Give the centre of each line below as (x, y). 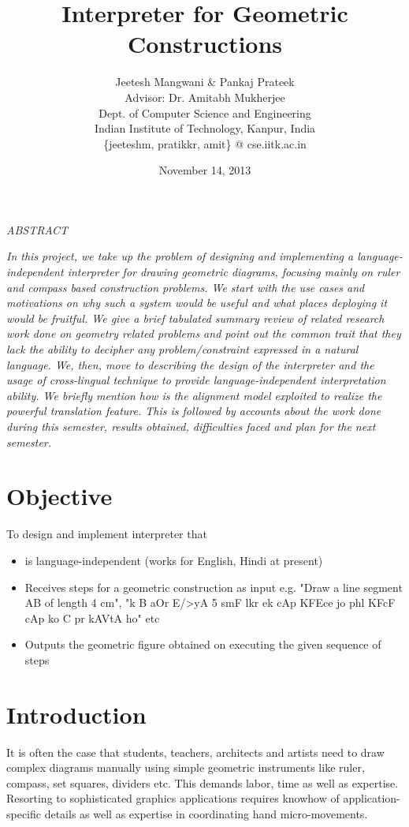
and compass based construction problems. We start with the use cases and (186, 287)
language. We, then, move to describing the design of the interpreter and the (190, 364)
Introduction (76, 714)
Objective (59, 496)
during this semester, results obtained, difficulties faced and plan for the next (191, 426)
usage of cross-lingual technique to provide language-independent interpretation (196, 380)
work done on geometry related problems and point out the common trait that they (204, 333)
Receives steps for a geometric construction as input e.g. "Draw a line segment (214, 587)
